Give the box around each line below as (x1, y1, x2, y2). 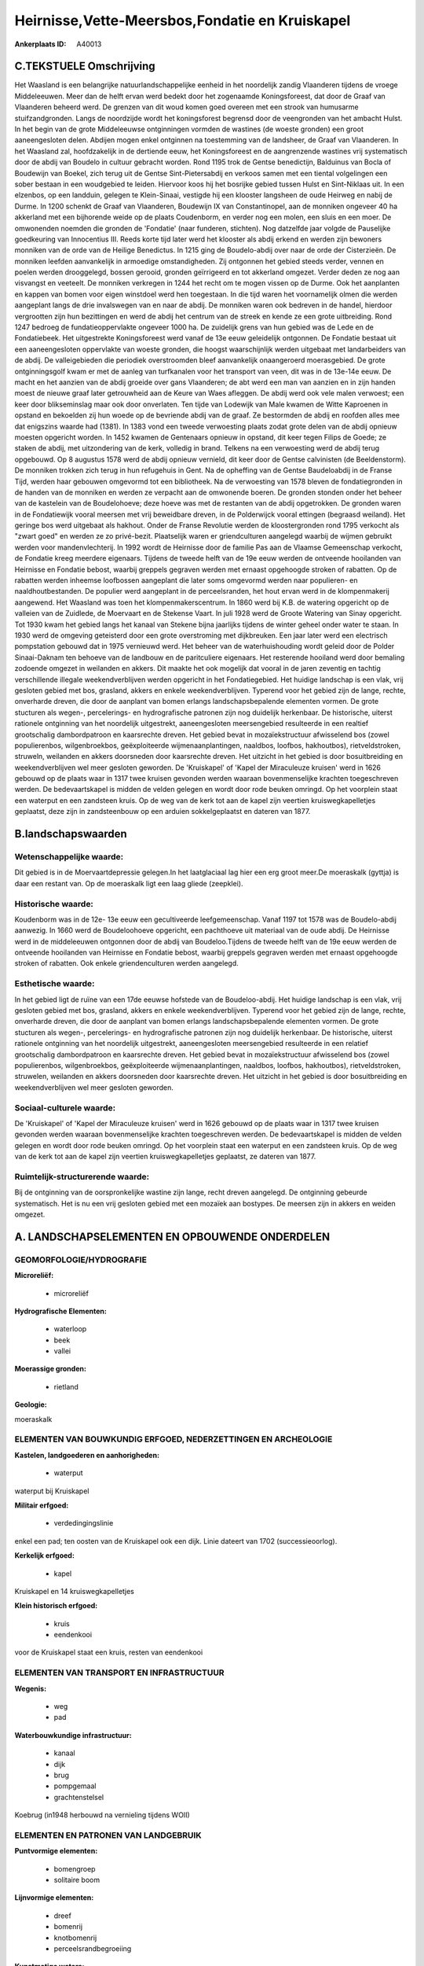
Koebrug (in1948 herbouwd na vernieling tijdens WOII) (14, 1810, 190, 1820)
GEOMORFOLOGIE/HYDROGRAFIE (14, 1254, 147, 1265)
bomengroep (53, 1864, 96, 1873)
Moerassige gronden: (14, 1364, 86, 1374)
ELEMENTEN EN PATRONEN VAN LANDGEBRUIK (14, 1829, 202, 1840)
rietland (53, 1382, 79, 1391)
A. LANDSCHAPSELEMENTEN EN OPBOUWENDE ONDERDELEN (14, 1230, 331, 1243)
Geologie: (14, 1400, 47, 1409)
